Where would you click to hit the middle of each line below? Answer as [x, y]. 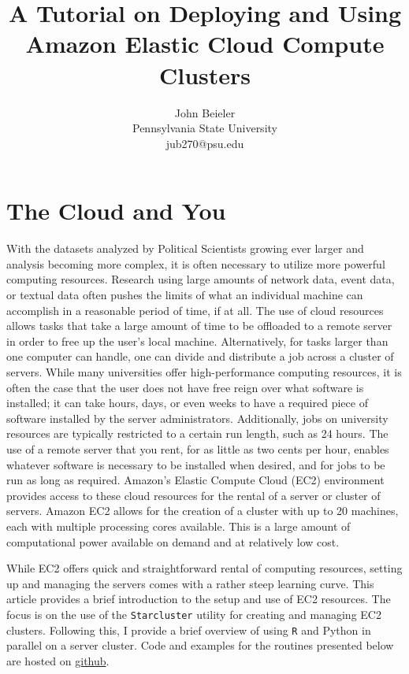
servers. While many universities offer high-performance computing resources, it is [204, 371]
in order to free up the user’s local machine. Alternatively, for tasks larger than [197, 341]
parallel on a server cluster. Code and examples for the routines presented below [200, 645]
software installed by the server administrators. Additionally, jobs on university [197, 418]
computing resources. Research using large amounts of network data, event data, [201, 279]
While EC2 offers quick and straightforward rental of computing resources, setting [204, 568]
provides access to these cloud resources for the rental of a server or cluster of [193, 495]
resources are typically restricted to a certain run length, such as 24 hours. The [197, 433]
